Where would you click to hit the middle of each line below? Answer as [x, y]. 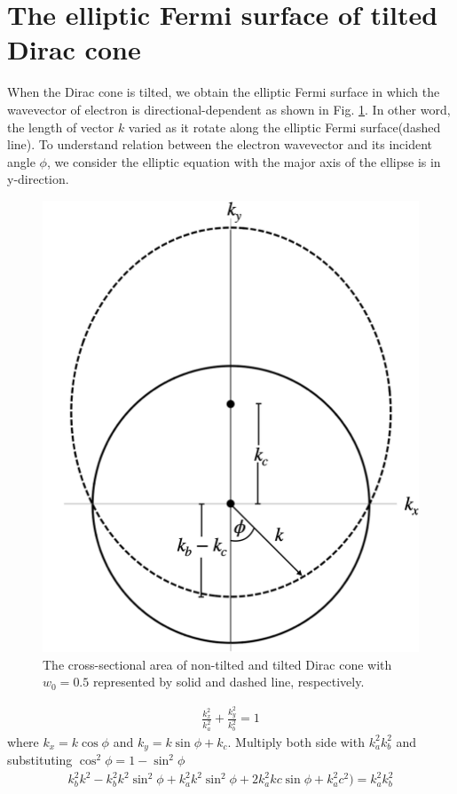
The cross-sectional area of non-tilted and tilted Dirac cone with [217, 664]
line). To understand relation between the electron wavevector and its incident [220, 144]
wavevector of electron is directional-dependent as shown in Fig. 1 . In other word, [229, 109]
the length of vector [61, 127]
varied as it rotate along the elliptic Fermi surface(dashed [284, 127]
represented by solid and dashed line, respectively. [228, 682]
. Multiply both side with [296, 741]
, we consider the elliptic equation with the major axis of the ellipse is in [244, 161]
